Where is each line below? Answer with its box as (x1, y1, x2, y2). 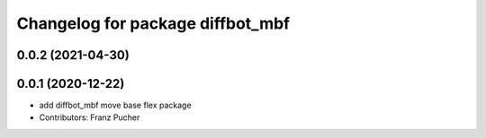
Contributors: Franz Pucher (39, 112, 140, 123)
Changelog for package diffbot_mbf (16, 13, 291, 33)
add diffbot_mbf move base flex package (39, 99, 193, 111)
